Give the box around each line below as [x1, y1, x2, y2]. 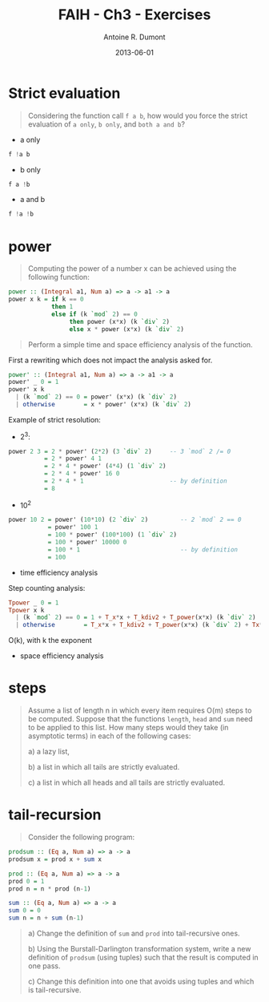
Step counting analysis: [8, 583, 86, 592]
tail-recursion [8, 806, 102, 824]
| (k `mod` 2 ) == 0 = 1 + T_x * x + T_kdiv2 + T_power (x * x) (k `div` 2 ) [15, 613, 256, 622]
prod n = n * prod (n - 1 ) [8, 884, 91, 893]
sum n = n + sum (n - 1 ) [8, 914, 84, 923]
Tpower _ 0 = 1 [8, 599, 59, 607]
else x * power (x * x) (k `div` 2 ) [69, 325, 184, 333]
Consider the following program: [27, 832, 135, 842]
